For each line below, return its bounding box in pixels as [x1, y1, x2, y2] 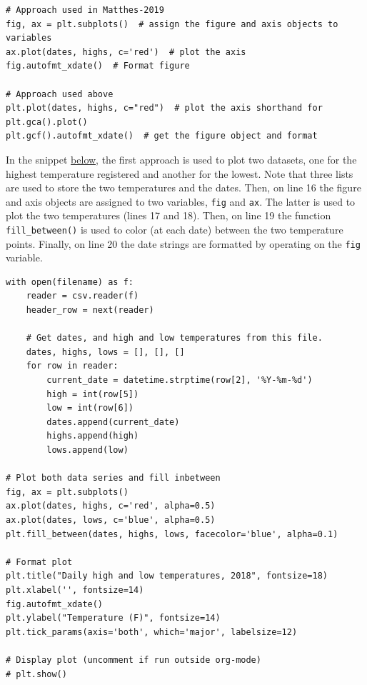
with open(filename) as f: [6, 276, 134, 287]
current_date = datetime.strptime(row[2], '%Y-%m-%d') [46, 375, 313, 386]
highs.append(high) [46, 431, 139, 441]
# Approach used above [6, 89, 114, 99]
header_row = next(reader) [26, 305, 154, 316]
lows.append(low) [46, 445, 129, 455]
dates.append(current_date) [46, 416, 180, 427]
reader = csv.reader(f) [26, 291, 139, 301]
